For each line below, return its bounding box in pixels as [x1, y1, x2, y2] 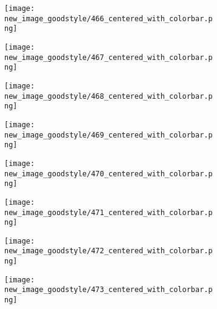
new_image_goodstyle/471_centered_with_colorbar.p [4, 208, 213, 217]
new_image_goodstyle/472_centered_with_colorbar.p [4, 247, 213, 256]
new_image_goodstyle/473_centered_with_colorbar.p [4, 285, 213, 294]
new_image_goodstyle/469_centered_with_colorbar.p [4, 130, 213, 139]
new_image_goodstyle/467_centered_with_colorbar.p [4, 53, 213, 62]
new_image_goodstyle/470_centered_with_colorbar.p [4, 169, 213, 178]
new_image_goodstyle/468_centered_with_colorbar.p [4, 91, 213, 101]
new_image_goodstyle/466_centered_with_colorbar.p [4, 14, 213, 23]
